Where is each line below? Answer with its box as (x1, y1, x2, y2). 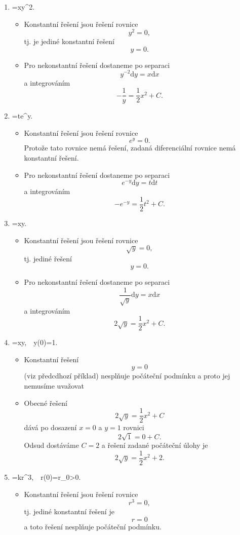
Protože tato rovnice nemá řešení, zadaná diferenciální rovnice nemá (24, 142, 236, 153)
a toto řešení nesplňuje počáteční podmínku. (24, 521, 162, 531)
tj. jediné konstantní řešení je (24, 506, 114, 517)
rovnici (123, 422, 144, 433)
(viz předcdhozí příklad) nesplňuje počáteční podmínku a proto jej (24, 370, 230, 381)
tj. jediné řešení (24, 253, 72, 263)
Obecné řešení (24, 397, 67, 408)
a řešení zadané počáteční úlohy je (101, 440, 208, 450)
